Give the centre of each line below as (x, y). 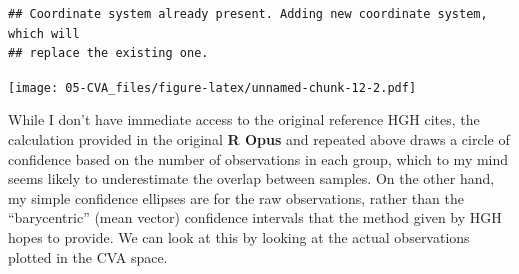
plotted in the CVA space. (88, 256)
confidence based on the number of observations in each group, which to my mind (258, 158)
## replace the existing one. (108, 53)
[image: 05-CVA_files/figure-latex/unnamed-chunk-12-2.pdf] (212, 87)
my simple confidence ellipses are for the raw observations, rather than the (236, 197)
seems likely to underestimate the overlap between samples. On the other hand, (251, 178)
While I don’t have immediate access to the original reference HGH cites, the (244, 119)
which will (44, 33)
